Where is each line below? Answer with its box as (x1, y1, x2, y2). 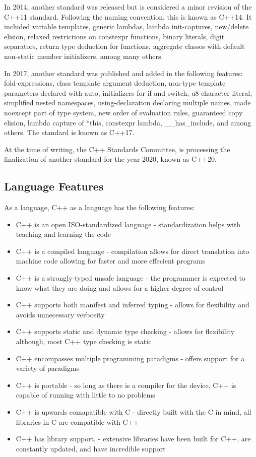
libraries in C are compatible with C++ (16, 416, 139, 427)
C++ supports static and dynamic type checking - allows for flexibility (16, 326, 235, 337)
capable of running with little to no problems (16, 389, 155, 400)
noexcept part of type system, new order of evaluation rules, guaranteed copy (4, 107, 243, 117)
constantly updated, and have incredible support (16, 443, 166, 453)
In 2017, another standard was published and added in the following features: (4, 68, 243, 78)
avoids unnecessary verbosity (16, 309, 105, 319)
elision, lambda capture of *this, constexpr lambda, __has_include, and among (4, 117, 251, 127)
